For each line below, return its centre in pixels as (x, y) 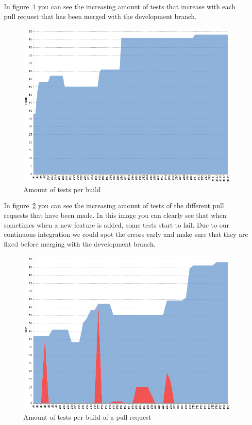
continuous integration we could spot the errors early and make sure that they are (126, 234)
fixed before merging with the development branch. (80, 243)
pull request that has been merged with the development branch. (100, 16)
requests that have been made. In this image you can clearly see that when (115, 215)
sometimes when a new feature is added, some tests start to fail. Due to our (117, 224)
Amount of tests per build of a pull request (87, 416)
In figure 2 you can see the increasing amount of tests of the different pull (114, 205)
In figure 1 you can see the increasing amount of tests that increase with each (120, 6)
